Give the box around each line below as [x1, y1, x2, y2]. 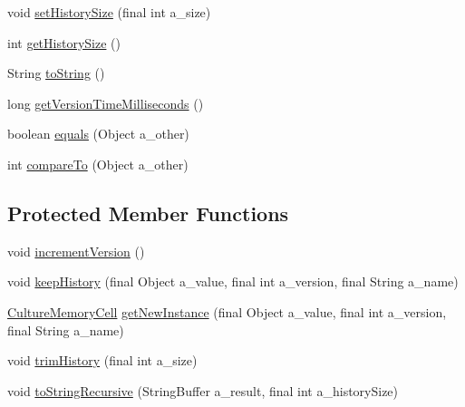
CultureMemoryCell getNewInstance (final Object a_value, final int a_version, [7, 302, 447, 321]
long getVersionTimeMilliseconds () [7, 93, 204, 112]
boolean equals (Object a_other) [7, 124, 189, 143]
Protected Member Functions [7, 199, 289, 227]
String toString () [7, 63, 105, 82]
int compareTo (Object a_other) [7, 154, 189, 173]
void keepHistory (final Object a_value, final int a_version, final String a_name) [7, 272, 459, 291]
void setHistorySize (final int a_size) [7, 3, 211, 21]
